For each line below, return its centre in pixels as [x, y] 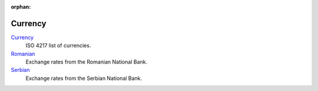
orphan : [21, 7]
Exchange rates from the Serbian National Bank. [84, 78]
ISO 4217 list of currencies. [58, 45]
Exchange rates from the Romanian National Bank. [86, 62]
